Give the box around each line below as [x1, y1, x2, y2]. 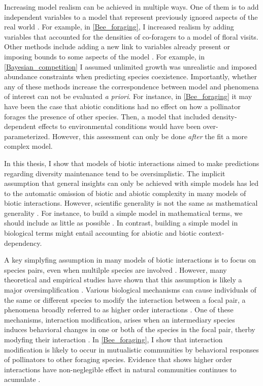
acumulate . [4, 374, 41, 384]
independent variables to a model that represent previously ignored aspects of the [4, 11, 258, 22]
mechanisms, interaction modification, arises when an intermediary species [4, 314, 235, 325]
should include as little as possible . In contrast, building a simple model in [4, 217, 238, 228]
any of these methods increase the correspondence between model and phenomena [4, 81, 259, 91]
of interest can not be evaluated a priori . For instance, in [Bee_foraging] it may [4, 91, 252, 102]
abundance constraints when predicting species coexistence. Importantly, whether [4, 71, 257, 82]
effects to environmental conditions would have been [38, 121, 201, 132]
